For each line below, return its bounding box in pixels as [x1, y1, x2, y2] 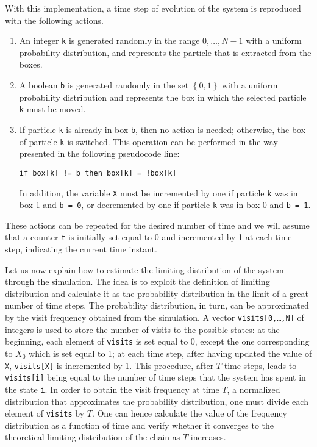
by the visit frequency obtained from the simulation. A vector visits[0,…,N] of [5, 311, 304, 324]
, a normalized [227, 382, 280, 395]
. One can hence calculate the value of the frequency [91, 407, 287, 420]
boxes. [19, 58, 43, 71]
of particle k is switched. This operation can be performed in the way [19, 135, 278, 148]
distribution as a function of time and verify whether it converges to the [5, 418, 274, 431]
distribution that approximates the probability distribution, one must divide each [5, 395, 308, 407]
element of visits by [5, 407, 85, 420]
